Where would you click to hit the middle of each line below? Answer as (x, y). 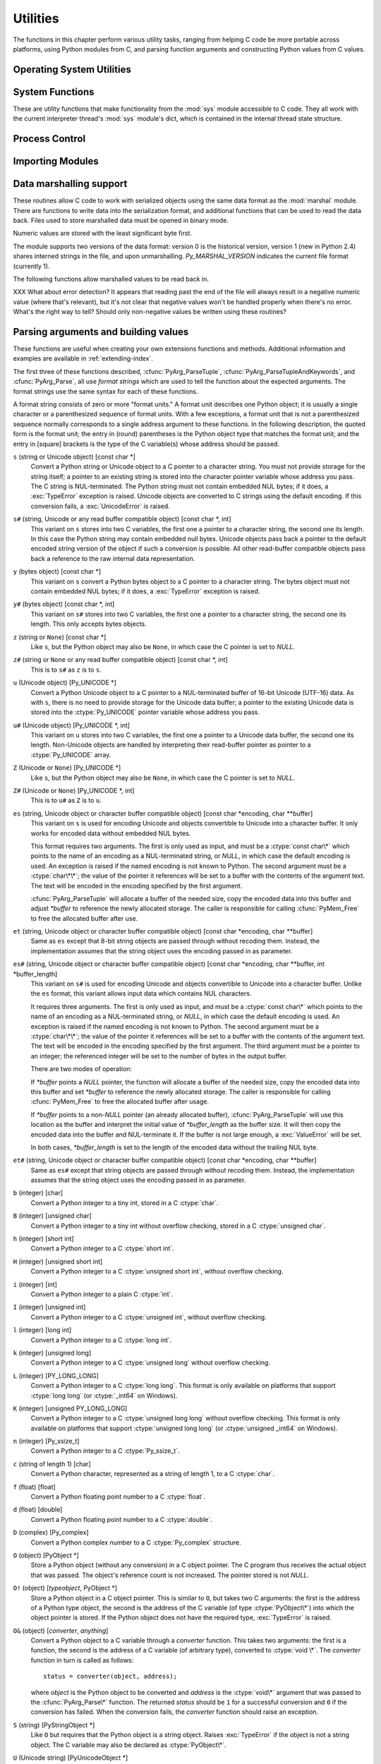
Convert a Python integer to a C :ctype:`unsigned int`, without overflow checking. (149, 1317)
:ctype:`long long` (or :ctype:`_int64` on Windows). (104, 1395)
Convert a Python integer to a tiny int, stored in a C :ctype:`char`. (125, 1202)
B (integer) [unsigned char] (52, 1216)
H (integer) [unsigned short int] (58, 1261)
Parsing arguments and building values (101, 332)
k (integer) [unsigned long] (52, 1353)
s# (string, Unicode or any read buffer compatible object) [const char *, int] (122, 519)
